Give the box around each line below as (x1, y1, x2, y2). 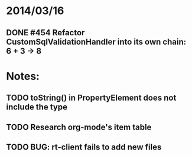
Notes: (6, 69, 40, 83)
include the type (6, 102, 68, 112)
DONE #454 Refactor (6, 28, 85, 38)
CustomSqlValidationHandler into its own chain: (6, 36, 187, 47)
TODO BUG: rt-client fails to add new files (6, 142, 162, 152)
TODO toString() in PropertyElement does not (6, 93, 177, 103)
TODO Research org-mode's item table (6, 122, 152, 132)
